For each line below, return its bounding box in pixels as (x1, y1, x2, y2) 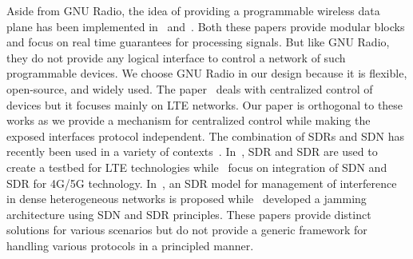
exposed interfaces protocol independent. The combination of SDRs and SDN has (6, 127, 404, 144)
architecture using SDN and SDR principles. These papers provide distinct (6, 205, 371, 222)
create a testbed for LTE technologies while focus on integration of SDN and (6, 158, 387, 175)
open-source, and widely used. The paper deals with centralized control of (6, 80, 373, 97)
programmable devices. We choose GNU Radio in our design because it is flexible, (6, 65, 407, 82)
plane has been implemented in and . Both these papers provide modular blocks (6, 18, 405, 34)
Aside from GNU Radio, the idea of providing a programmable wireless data (6, 2, 380, 18)
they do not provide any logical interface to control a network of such (6, 49, 346, 66)
